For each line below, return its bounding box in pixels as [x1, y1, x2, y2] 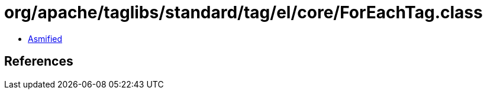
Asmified [28, 33, 63, 44]
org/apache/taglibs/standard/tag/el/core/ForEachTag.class [4, 2, 483, 22]
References [4, 54, 73, 69]
